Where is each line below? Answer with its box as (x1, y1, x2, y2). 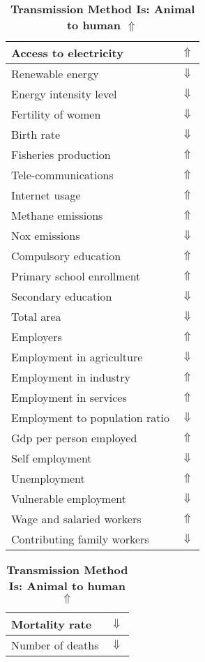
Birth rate (11, 126, 61, 142)
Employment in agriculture (11, 349, 143, 365)
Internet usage (11, 187, 81, 203)
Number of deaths (11, 637, 99, 653)
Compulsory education (11, 248, 121, 264)
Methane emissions (11, 207, 103, 223)
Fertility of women (11, 106, 101, 122)
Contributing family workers (11, 531, 149, 547)
